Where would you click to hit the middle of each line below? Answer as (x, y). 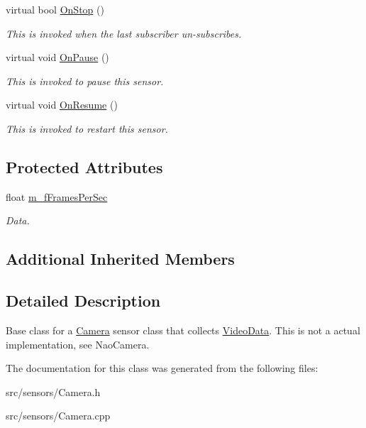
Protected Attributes (84, 166)
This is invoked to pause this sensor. (85, 81)
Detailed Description (83, 301)
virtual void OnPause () (57, 57)
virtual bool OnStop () (55, 9)
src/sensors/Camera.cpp (58, 416)
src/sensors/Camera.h (53, 391)
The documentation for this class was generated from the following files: (162, 368)
